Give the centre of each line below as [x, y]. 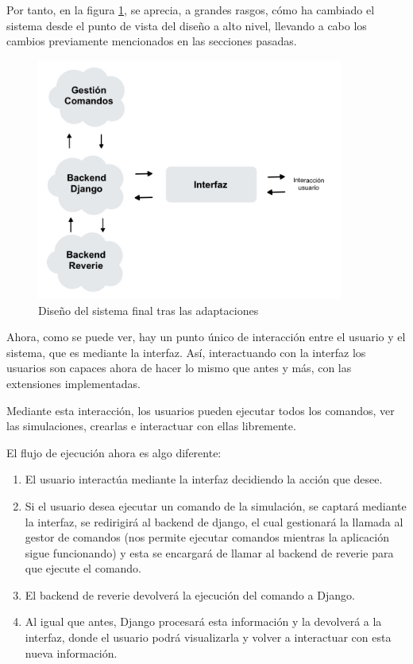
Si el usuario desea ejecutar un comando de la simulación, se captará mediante [216, 505]
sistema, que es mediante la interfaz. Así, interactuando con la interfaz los [186, 352]
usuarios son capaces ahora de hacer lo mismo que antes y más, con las [179, 368]
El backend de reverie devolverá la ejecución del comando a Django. [190, 594]
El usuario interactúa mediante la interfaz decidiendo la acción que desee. [204, 479]
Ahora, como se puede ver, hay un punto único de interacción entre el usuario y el [206, 337]
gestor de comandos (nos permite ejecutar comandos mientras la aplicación [207, 537]
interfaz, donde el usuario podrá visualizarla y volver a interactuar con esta [208, 637]
